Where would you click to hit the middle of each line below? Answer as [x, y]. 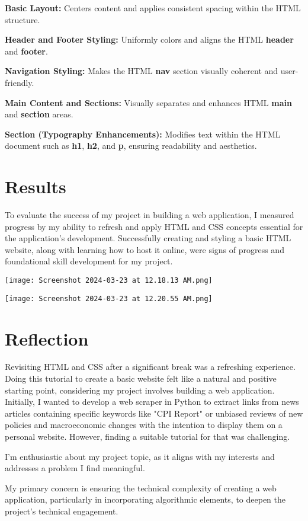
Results [36, 186]
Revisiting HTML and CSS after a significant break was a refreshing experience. [150, 367]
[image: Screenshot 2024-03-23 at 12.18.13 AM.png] [109, 281]
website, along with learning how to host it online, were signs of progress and [145, 249]
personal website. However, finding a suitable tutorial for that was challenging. [147, 437]
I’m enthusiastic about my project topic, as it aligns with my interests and [140, 456]
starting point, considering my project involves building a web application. [140, 390]
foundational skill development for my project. [89, 261]
